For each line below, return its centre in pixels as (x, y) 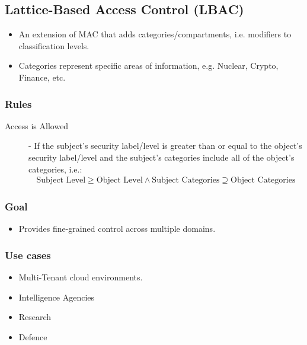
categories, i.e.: (55, 169)
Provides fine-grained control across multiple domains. (117, 229)
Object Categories (263, 181)
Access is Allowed (37, 125)
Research (35, 317)
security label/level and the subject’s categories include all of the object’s (162, 157)
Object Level (119, 181)
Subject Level (61, 181)
